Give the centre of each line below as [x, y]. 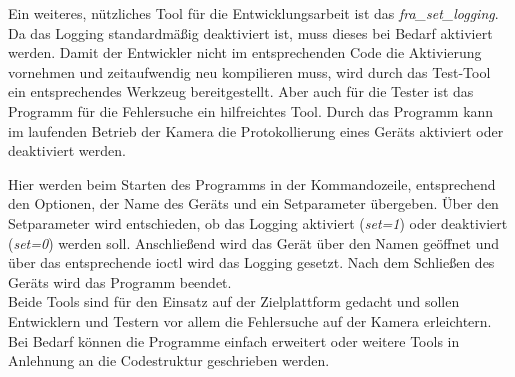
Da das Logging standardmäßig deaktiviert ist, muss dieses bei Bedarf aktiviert [250, 32]
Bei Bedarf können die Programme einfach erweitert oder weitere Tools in [234, 340]
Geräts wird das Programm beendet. [120, 281]
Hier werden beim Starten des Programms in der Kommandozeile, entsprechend [252, 183]
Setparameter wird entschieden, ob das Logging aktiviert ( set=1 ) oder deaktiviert [258, 222]
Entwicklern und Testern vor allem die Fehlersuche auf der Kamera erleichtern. [250, 320]
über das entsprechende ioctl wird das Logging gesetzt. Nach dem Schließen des [251, 262]
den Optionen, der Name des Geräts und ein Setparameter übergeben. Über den [253, 203]
